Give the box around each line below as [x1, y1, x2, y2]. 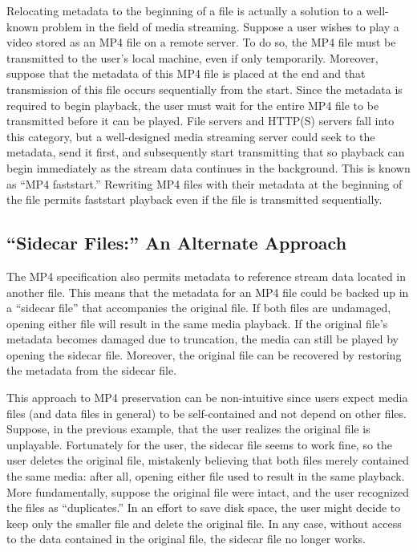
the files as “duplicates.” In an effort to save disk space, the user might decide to [6, 499, 401, 516]
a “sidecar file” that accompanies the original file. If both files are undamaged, [6, 299, 391, 316]
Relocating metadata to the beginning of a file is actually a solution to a [6, 2, 362, 18]
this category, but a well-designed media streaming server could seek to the [6, 128, 375, 144]
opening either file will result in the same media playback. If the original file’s [6, 315, 388, 331]
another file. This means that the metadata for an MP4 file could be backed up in [6, 283, 409, 300]
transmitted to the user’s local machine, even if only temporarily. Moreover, [6, 49, 379, 66]
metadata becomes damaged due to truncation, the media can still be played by [6, 331, 399, 347]
